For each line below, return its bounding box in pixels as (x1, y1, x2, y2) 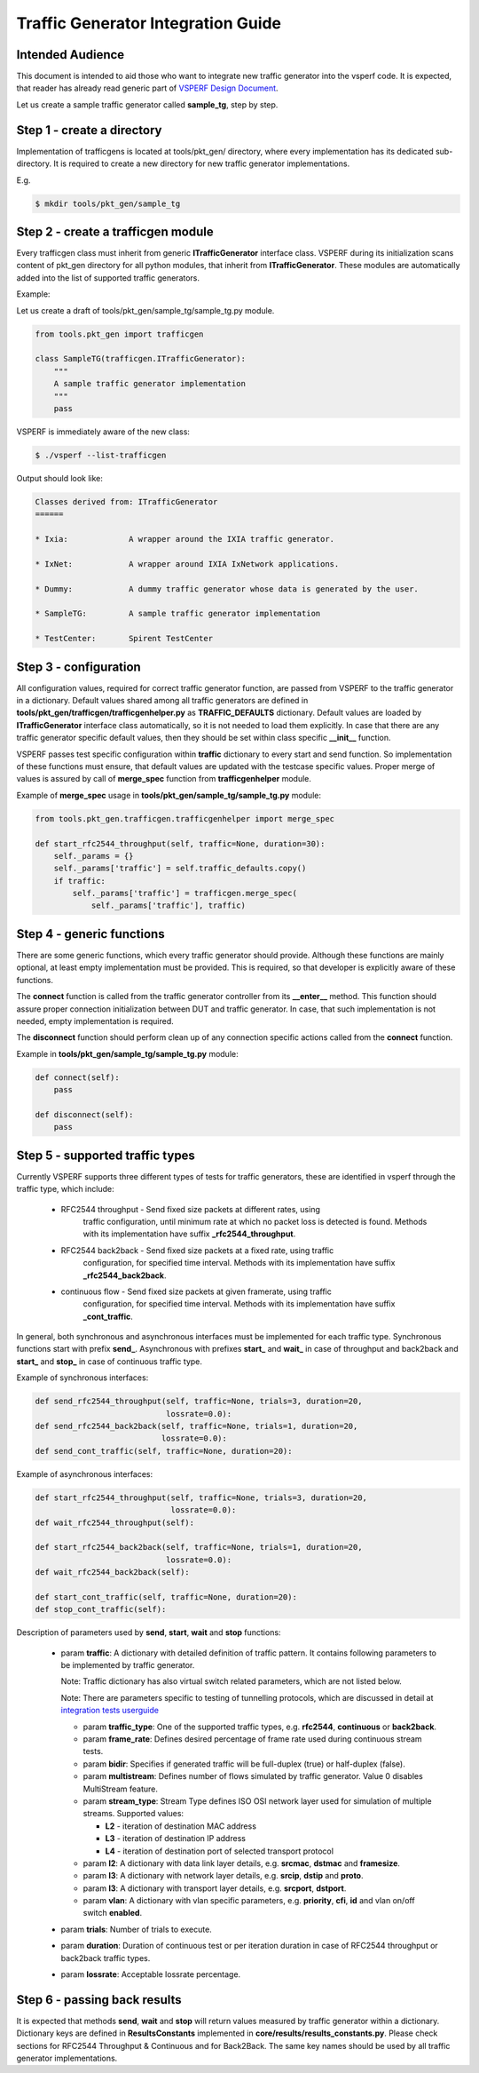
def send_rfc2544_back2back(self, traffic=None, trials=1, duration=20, (35, 1421, 358, 1431)
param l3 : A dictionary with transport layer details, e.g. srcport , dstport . (82, 1883, 347, 1894)
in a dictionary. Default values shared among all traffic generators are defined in (16, 695, 309, 706)
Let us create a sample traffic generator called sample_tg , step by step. (16, 99, 279, 110)
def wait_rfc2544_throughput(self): (35, 1517, 195, 1528)
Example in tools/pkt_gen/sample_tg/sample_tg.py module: (16, 1048, 239, 1059)
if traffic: (53, 876, 106, 886)
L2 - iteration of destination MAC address (105, 1821, 257, 1831)
